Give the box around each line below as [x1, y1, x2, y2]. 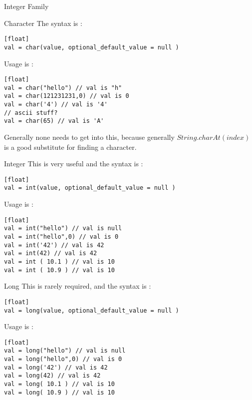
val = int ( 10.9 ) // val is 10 [4, 266, 115, 274]
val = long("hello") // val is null [4, 347, 126, 355]
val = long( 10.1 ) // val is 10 [4, 381, 115, 388]
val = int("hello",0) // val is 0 [4, 233, 119, 241]
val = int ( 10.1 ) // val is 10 [4, 258, 115, 265]
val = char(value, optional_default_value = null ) [4, 43, 179, 51]
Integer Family [4, 1, 49, 11]
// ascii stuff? [4, 109, 58, 116]
